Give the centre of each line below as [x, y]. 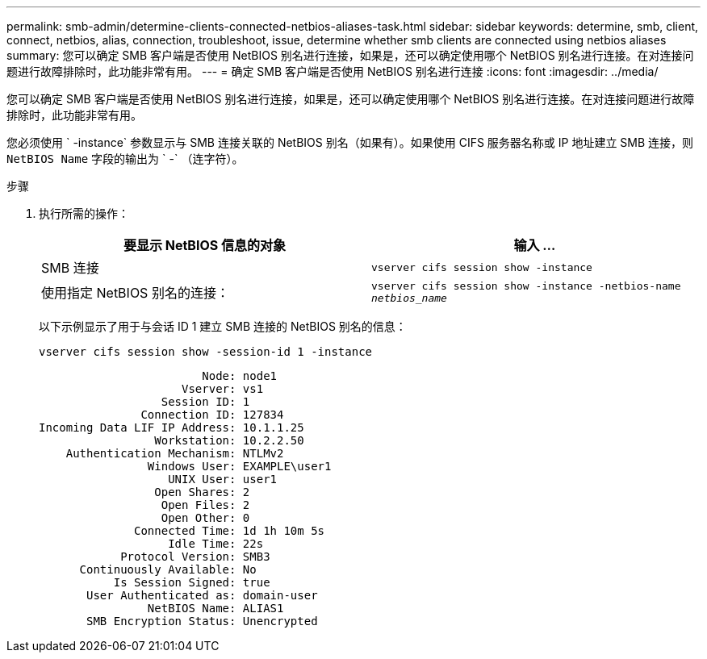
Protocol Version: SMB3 [195, 557]
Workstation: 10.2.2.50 [229, 440]
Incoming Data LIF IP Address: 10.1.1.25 [172, 428]
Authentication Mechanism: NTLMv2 [175, 453]
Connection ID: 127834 [212, 415]
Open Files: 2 [205, 505]
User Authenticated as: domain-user [202, 595]
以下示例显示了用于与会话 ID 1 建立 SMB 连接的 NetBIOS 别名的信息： [223, 326]
